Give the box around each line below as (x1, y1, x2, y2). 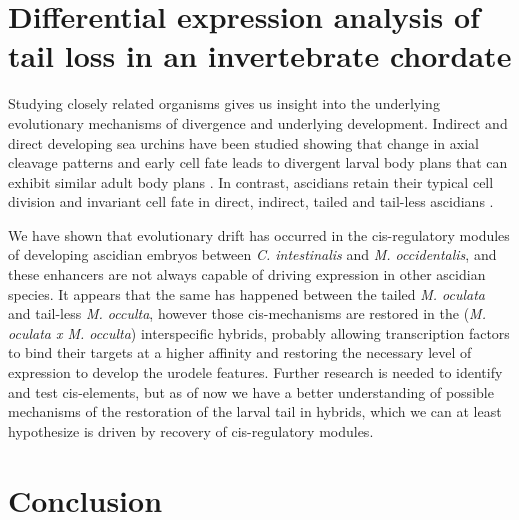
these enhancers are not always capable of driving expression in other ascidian (8, 264, 486, 285)
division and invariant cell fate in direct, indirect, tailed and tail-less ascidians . (8, 191, 494, 212)
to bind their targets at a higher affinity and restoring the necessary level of (8, 342, 472, 363)
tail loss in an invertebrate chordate (8, 35, 512, 76)
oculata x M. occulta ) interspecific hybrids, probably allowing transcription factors (8, 322, 510, 343)
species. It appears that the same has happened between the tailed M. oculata (8, 283, 486, 304)
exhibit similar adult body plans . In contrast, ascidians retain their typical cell (8, 171, 494, 192)
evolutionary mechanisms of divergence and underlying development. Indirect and (8, 112, 508, 133)
